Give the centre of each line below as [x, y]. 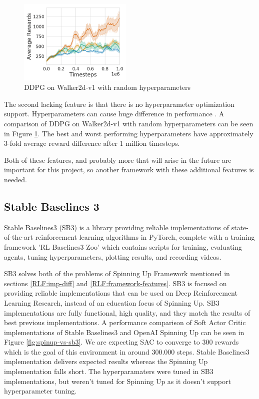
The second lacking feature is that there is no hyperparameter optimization [119, 104]
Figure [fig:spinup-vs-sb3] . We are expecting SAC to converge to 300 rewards [121, 342]
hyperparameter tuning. [40, 391]
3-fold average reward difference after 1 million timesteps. [92, 143]
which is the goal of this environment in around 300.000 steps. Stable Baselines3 [127, 351]
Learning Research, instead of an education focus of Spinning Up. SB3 [112, 302]
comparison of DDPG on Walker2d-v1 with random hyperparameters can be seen [129, 123]
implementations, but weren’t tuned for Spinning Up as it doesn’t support [117, 381]
